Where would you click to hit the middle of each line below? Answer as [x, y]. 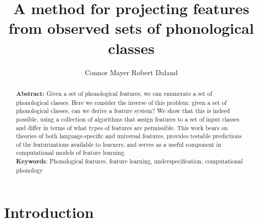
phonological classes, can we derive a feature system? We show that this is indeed [123, 111]
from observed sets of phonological [131, 28]
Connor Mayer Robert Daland [131, 72]
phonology [29, 170]
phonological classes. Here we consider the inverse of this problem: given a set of [121, 102]
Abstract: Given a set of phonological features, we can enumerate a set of [114, 93]
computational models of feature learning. [71, 153]
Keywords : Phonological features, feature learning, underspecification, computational [129, 161]
